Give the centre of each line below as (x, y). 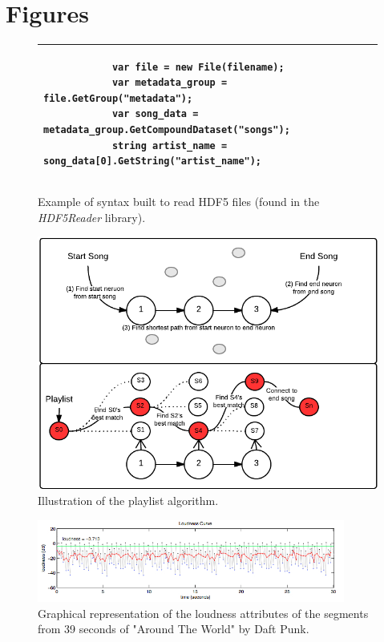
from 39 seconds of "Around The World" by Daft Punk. (174, 629)
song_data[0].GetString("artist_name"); (153, 162)
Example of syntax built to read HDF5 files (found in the (179, 202)
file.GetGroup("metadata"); (118, 98)
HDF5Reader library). (92, 217)
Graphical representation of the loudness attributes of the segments (203, 613)
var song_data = (155, 114)
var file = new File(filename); (198, 67)
